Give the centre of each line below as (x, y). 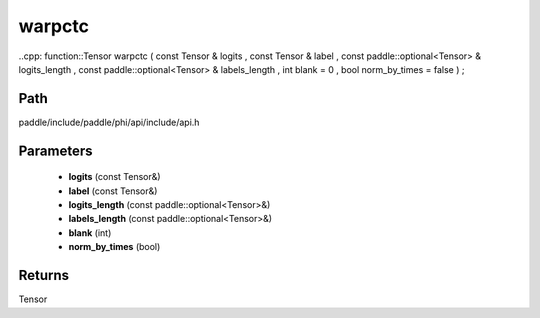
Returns (44, 275)
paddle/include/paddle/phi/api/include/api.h (109, 122)
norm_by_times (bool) (114, 247)
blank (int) (90, 232)
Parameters (55, 150)
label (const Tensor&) (113, 191)
